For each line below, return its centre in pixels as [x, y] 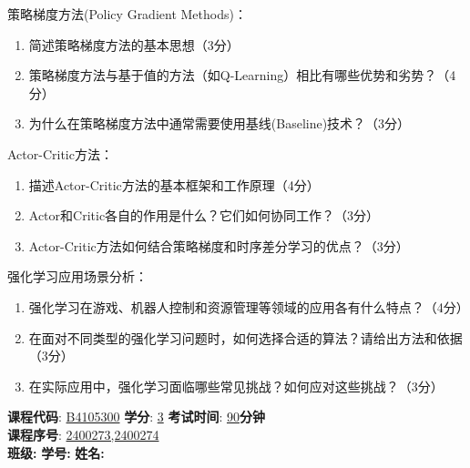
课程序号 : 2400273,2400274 [83, 434]
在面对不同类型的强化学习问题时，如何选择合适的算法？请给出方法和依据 [245, 337]
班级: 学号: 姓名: [56, 452]
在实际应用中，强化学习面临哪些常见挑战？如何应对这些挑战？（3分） [236, 386]
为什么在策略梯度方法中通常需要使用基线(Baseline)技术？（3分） [220, 123]
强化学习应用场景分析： [77, 276]
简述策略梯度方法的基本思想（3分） [134, 44]
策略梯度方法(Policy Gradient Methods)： [127, 14]
